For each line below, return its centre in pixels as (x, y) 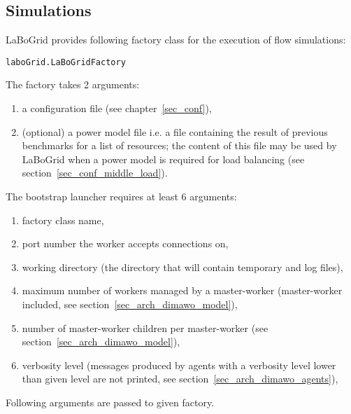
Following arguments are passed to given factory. (110, 402)
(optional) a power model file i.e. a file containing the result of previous (175, 131)
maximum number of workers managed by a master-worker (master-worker (182, 290)
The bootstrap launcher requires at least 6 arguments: (121, 196)
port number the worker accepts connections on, (125, 243)
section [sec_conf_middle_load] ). (95, 173)
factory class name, (63, 220)
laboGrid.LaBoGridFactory (66, 62)
